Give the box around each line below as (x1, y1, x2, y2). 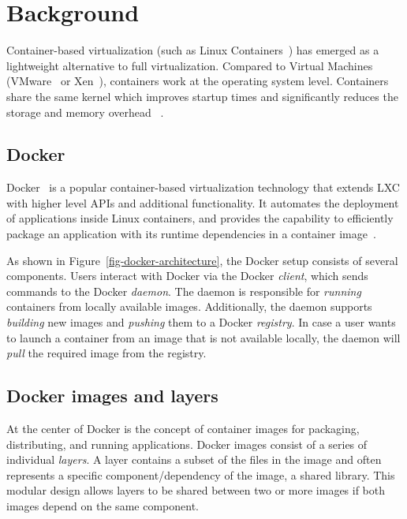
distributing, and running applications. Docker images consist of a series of (6, 435, 368, 452)
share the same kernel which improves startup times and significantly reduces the (6, 88, 398, 104)
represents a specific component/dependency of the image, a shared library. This (6, 466, 395, 483)
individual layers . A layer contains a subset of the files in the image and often (6, 451, 382, 468)
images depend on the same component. (6, 498, 199, 513)
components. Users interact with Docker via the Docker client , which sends (6, 267, 368, 284)
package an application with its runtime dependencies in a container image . (6, 226, 376, 242)
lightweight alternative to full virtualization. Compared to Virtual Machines (6, 57, 373, 73)
